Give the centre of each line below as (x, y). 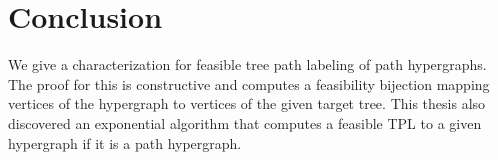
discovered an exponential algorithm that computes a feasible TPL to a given (245, 122)
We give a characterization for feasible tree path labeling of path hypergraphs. (247, 64)
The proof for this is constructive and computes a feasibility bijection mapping (249, 83)
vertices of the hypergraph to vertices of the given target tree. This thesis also (247, 103)
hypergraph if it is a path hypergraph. (125, 142)
